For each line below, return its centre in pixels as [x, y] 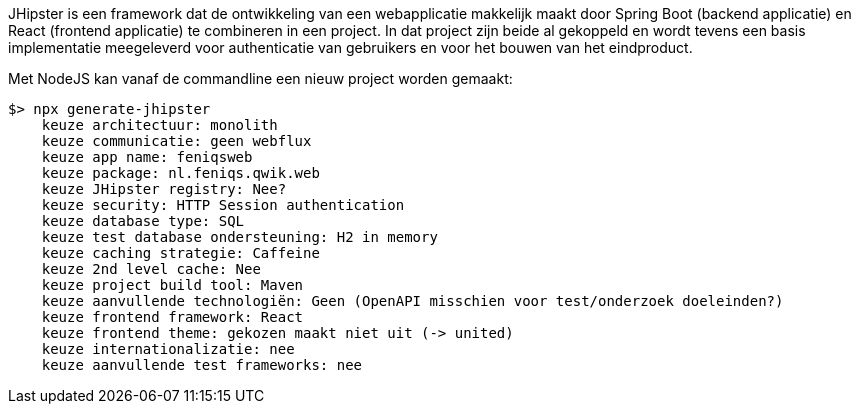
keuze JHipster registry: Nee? [164, 189]
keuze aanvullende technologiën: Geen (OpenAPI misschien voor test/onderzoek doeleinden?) [412, 301]
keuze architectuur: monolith [159, 125]
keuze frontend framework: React [172, 317]
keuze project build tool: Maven [172, 285]
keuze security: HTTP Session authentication [223, 205]
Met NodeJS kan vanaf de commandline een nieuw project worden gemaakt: [260, 78]
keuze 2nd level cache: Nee [151, 269]
